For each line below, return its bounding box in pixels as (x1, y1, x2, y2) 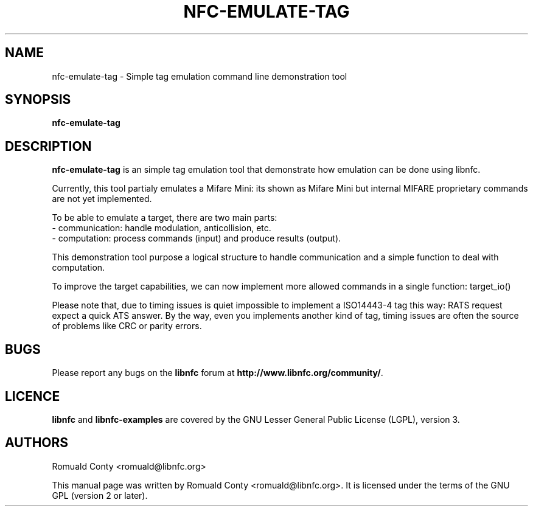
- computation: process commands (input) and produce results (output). (52, 233, 341, 244)
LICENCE (5, 388, 60, 404)
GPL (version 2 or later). (52, 490, 148, 501)
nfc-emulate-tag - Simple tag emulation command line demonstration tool (52, 71, 347, 82)
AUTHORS (5, 435, 69, 451)
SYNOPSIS (5, 92, 71, 108)
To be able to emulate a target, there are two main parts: (52, 212, 277, 223)
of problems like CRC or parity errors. (52, 321, 202, 332)
